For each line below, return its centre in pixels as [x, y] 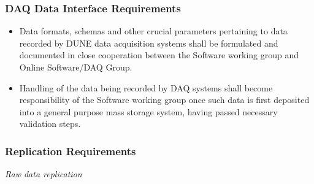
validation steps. [50, 124]
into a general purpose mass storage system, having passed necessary [148, 111]
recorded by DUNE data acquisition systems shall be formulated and [149, 43]
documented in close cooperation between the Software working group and [159, 55]
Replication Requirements [71, 151]
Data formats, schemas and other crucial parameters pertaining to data [153, 31]
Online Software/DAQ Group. [76, 67]
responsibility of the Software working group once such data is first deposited [164, 100]
